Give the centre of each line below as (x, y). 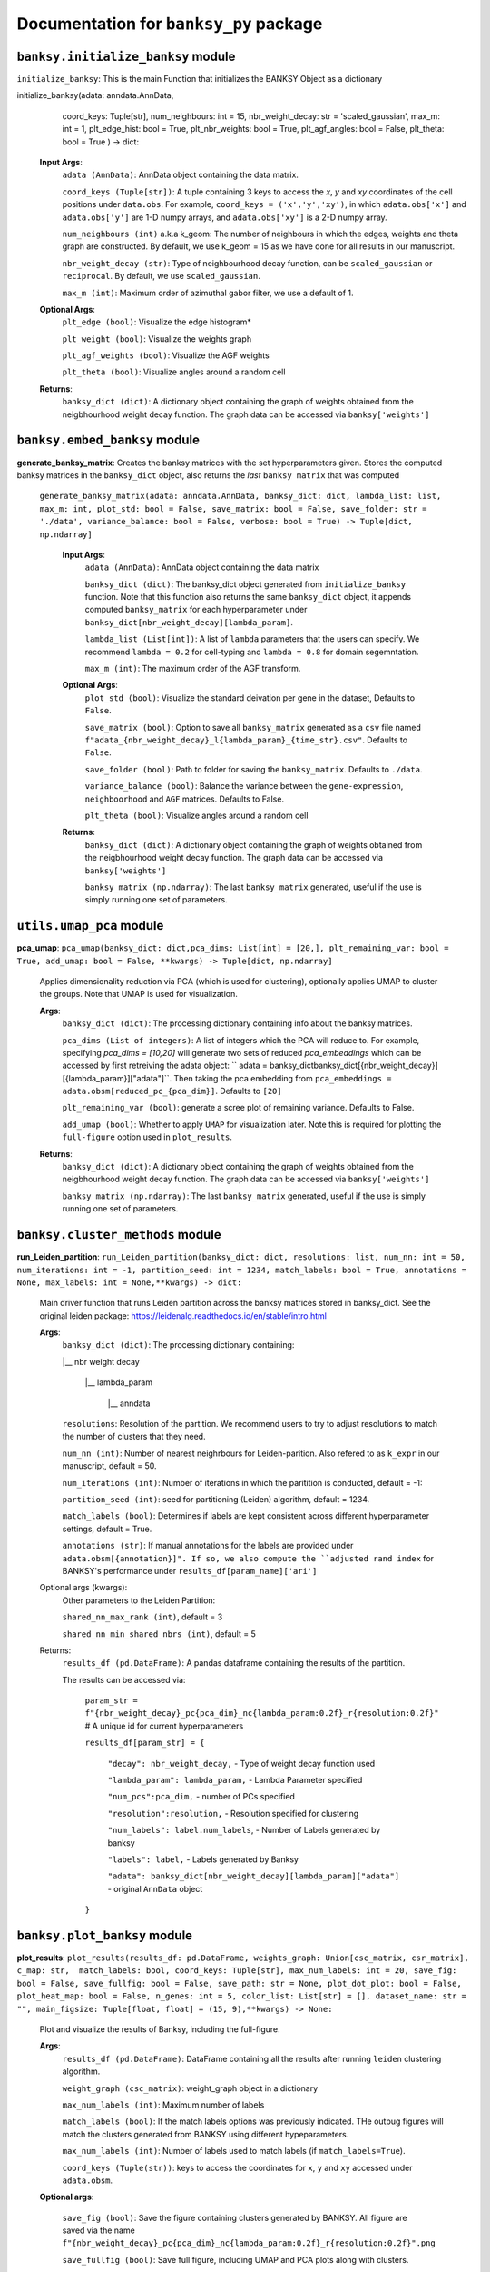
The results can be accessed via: (124, 1679)
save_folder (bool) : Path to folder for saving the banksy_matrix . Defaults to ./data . (254, 769)
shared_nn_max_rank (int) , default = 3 (142, 1617)
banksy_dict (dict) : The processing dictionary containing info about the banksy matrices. (237, 1023)
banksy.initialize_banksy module (126, 56)
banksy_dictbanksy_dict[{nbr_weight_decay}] (354, 1066)
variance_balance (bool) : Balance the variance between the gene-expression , (244, 786)
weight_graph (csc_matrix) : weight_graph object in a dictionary (190, 2088)
